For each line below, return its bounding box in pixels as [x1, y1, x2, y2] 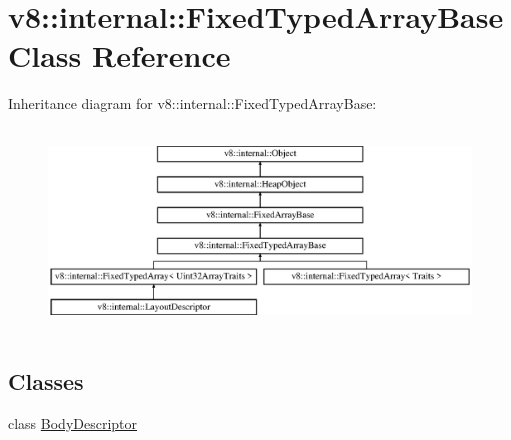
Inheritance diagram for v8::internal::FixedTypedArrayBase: [8, 93, 377, 114]
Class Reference [8, 35, 231, 76]
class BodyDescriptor [8, 412, 138, 433]
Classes [8, 365, 84, 396]
